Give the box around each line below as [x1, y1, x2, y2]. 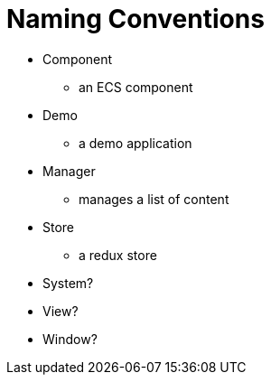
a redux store [79, 247, 157, 263]
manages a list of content [79, 191, 229, 207]
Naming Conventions [6, 4, 265, 34]
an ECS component [79, 79, 193, 95]
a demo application [79, 135, 192, 151]
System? [42, 275, 94, 291]
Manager [42, 163, 96, 179]
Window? [42, 331, 98, 347]
